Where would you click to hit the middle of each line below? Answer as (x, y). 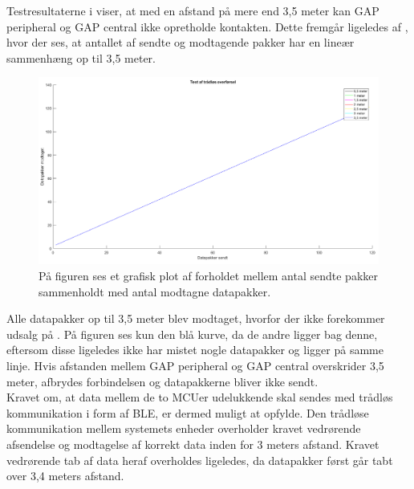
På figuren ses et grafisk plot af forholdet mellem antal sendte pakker (208, 276)
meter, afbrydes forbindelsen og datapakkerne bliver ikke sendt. (162, 381)
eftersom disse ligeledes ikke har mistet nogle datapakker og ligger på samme (195, 350)
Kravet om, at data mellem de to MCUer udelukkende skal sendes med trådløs (200, 397)
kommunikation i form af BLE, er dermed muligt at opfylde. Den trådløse (188, 412)
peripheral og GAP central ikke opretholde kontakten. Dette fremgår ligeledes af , (207, 26)
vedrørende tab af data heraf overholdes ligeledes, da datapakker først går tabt (200, 460)
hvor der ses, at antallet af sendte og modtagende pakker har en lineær (181, 42)
